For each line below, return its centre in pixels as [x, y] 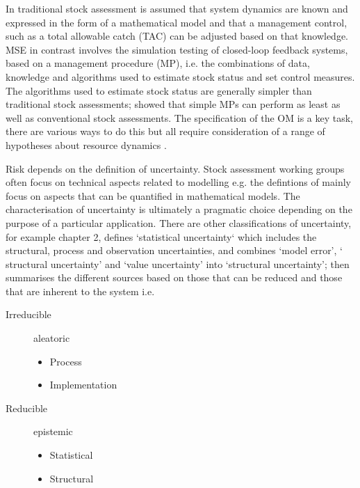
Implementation [83, 385]
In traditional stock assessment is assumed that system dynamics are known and [177, 8]
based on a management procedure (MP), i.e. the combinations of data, [158, 63]
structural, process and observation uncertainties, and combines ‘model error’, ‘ [174, 250]
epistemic [53, 431]
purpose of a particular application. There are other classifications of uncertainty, [179, 222]
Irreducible [28, 314]
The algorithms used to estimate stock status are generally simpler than [159, 90]
